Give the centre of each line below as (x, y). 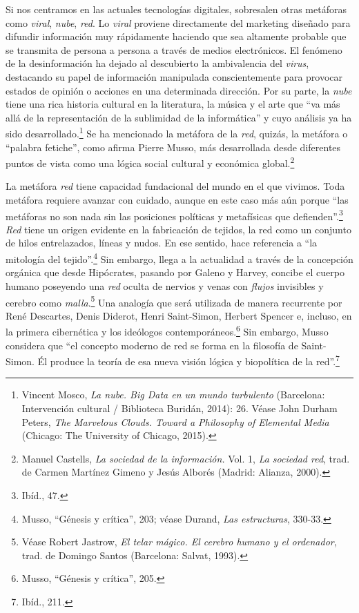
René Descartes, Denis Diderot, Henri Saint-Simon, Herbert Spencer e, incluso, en (179, 315)
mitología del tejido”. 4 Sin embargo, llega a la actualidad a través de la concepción (179, 258)
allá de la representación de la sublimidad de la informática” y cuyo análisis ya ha (179, 117)
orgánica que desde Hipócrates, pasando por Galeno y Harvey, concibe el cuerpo (175, 272)
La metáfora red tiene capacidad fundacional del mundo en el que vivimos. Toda (175, 186)
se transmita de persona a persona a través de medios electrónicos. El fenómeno (174, 49)
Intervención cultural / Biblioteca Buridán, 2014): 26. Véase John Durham (179, 408)
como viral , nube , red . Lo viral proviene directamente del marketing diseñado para (178, 22)
